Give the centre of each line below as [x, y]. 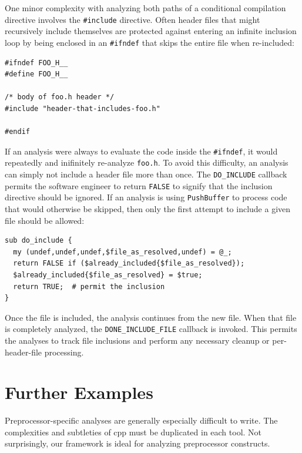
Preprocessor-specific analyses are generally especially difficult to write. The [141, 420]
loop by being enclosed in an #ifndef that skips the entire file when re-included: [150, 42]
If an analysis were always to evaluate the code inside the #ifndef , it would [141, 151]
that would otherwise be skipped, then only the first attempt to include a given [148, 208]
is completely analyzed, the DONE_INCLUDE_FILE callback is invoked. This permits [151, 329]
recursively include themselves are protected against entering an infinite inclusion [151, 31]
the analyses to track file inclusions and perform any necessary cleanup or [137, 340]
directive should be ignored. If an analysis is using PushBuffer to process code [146, 197]
